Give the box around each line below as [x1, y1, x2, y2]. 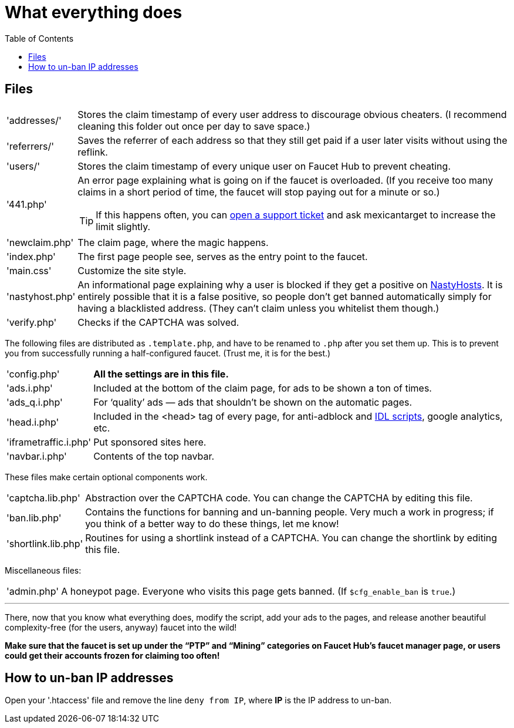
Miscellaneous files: [5, 565, 82, 575]
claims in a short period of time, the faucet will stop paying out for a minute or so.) [77, 186, 440, 198]
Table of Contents [5, 33, 74, 43]
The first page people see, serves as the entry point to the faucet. [77, 250, 368, 262]
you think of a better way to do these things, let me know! [85, 517, 339, 530]
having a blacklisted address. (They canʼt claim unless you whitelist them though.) [77, 302, 439, 314]
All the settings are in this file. [93, 368, 229, 380]
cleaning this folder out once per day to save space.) [77, 120, 310, 132]
